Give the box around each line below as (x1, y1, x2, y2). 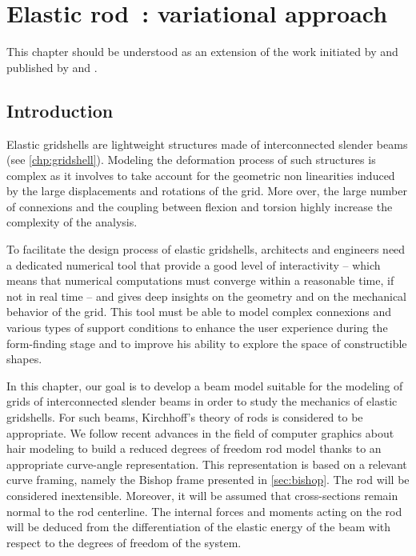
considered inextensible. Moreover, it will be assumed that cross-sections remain (6, 486, 398, 503)
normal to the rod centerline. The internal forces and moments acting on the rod (6, 502, 402, 519)
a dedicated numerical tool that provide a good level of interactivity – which (6, 256, 381, 273)
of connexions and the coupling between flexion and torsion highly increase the (6, 198, 393, 214)
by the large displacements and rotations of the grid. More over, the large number (6, 182, 408, 199)
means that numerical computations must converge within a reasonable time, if (6, 272, 394, 289)
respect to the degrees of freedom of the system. (6, 534, 242, 550)
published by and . (6, 58, 98, 75)
